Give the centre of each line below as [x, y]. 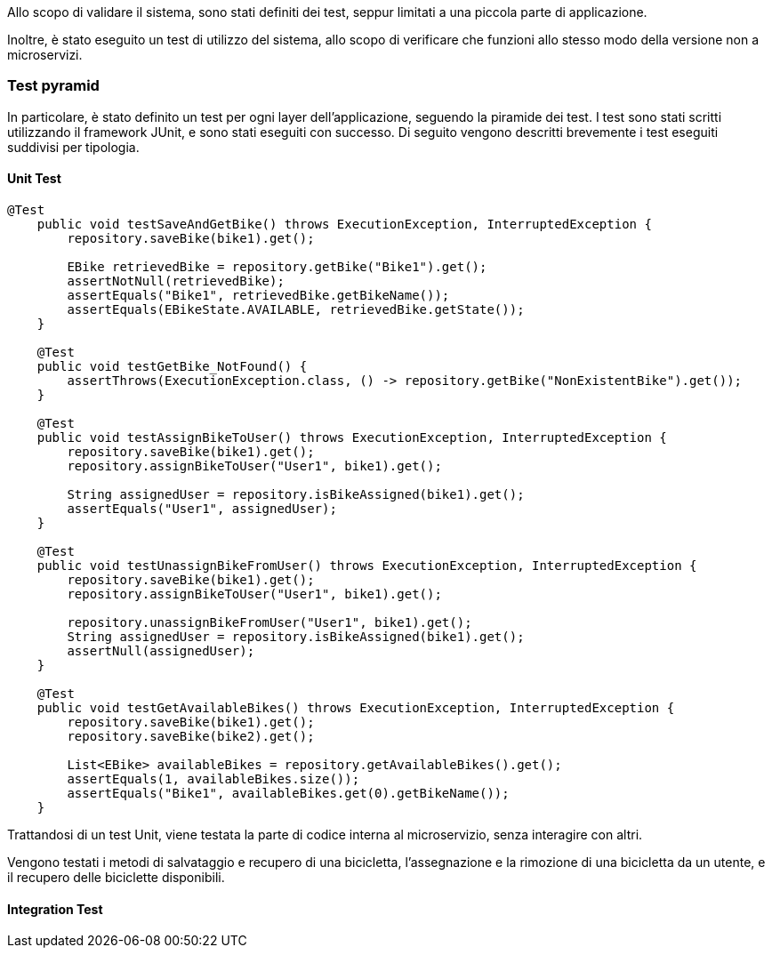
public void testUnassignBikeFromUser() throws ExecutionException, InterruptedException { [367, 565]
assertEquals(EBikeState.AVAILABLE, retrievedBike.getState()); [296, 309]
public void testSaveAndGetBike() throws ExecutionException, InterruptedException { [344, 224]
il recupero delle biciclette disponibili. [116, 877]
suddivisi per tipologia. [73, 147]
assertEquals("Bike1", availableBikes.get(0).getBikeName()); [288, 793]
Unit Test [34, 179]
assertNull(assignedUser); [161, 650]
